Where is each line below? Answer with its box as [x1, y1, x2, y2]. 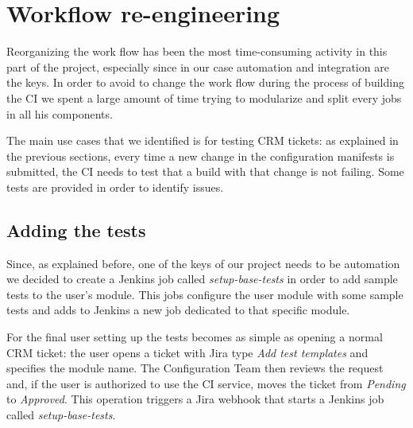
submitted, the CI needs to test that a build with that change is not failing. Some [6, 163, 404, 180]
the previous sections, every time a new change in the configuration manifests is [6, 147, 395, 164]
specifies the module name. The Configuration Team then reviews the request [6, 360, 384, 376]
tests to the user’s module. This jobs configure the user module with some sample [6, 286, 403, 302]
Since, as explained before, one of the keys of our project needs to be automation [6, 255, 400, 271]
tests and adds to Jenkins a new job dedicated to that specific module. [6, 302, 350, 318]
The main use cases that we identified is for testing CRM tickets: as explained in [6, 132, 399, 149]
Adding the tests [6, 217, 146, 242]
